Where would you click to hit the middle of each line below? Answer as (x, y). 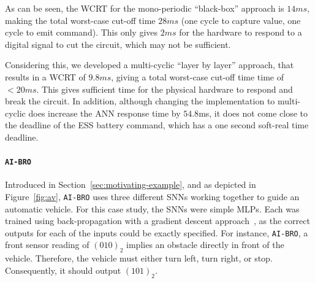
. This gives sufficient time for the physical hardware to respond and (165, 89)
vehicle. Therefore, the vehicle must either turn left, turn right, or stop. (139, 258)
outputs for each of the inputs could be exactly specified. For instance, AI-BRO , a (157, 232)
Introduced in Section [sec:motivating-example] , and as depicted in (131, 184)
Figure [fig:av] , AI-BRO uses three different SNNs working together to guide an (152, 196)
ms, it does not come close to (253, 113)
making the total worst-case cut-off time (80, 20)
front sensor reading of (47, 245)
